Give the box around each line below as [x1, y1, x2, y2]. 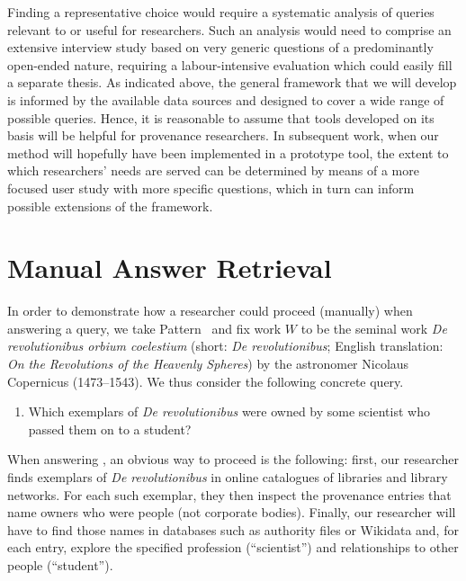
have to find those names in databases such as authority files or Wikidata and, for [7, 520, 459, 539]
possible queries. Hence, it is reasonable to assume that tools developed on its [7, 108, 435, 127]
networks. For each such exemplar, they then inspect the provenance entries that [7, 485, 452, 504]
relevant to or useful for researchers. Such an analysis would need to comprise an [7, 20, 452, 39]
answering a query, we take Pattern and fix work [7, 318, 282, 337]
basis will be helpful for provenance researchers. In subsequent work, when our [7, 126, 439, 145]
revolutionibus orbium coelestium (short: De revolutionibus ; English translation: [7, 336, 444, 355]
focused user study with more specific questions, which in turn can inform [7, 178, 415, 197]
